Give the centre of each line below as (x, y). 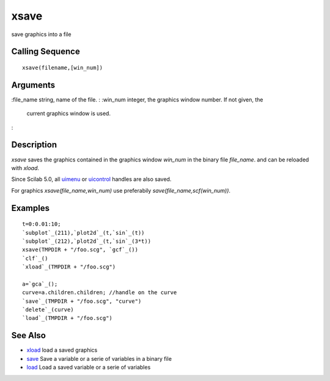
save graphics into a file (41, 34)
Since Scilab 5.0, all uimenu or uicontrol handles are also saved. (91, 179)
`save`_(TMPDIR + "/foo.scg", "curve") (82, 301)
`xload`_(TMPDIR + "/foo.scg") (69, 267)
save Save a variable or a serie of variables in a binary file (99, 358)
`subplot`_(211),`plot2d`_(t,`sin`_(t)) (83, 233)
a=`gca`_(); (40, 284)
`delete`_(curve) (48, 310)
